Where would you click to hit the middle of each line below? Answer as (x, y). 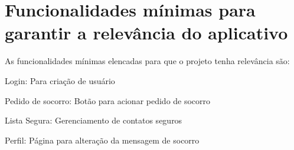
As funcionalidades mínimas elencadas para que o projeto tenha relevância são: (147, 61)
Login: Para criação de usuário (60, 80)
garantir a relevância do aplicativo (146, 33)
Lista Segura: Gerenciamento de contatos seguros (94, 120)
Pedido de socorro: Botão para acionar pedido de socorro (108, 100)
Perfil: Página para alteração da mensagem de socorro (102, 140)
